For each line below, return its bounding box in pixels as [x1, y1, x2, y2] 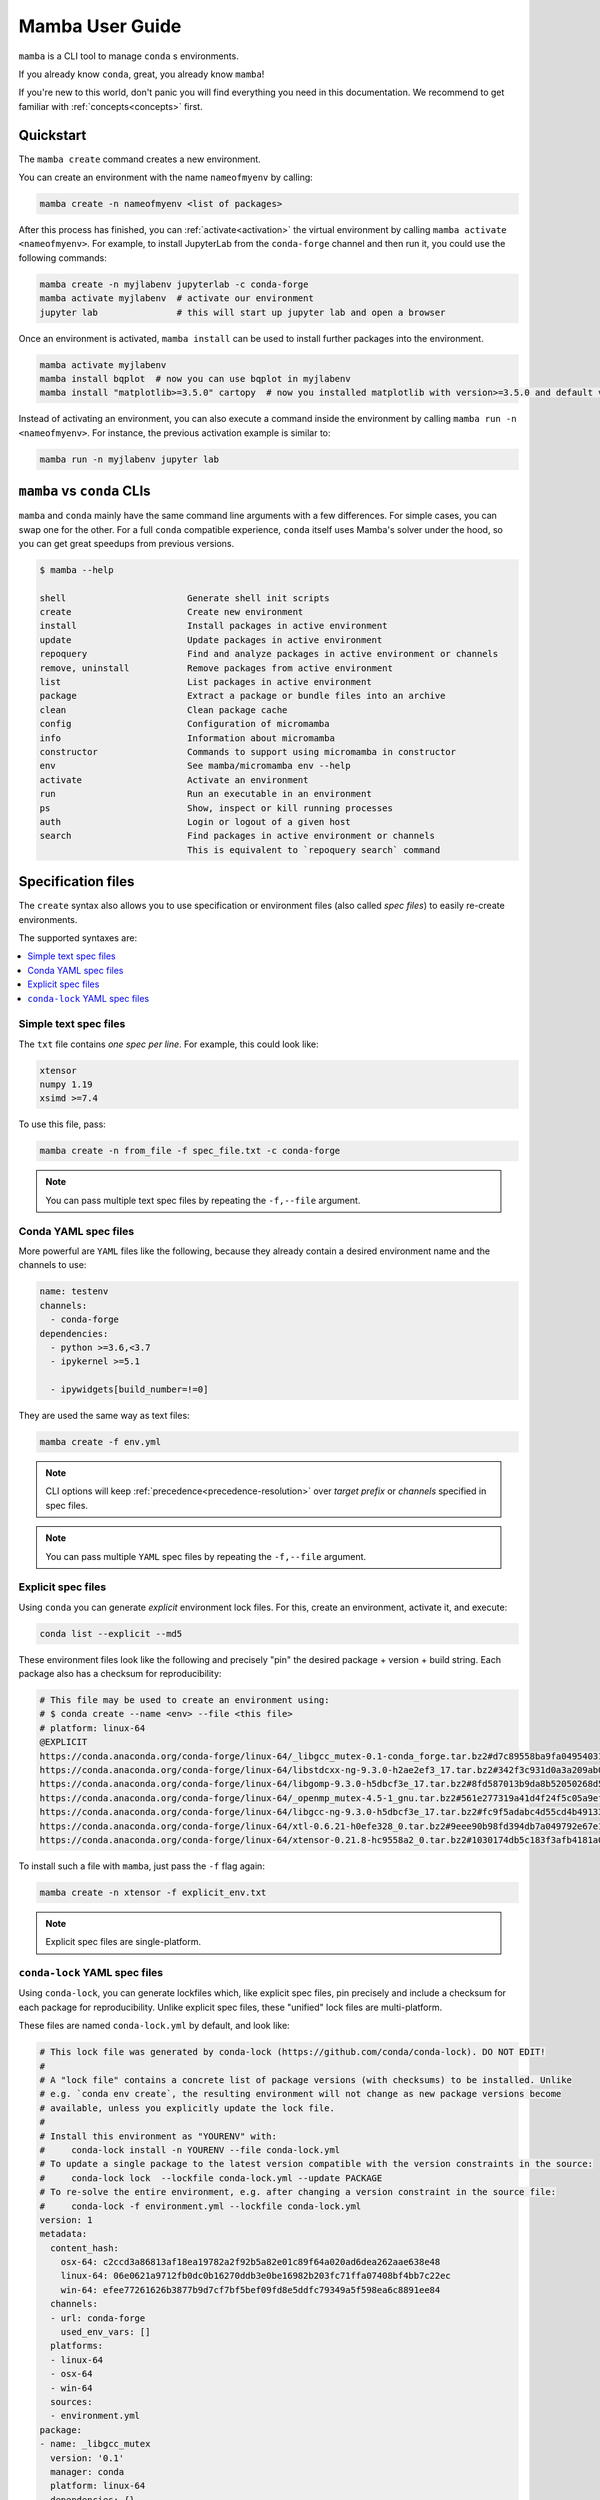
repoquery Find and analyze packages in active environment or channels [39, 648, 499, 660]
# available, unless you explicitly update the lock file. [39, 2102, 335, 2114]
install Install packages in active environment [39, 620, 388, 632]
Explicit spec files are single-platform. [45, 1936, 202, 1948]
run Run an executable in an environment [39, 788, 372, 800]
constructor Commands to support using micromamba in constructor [39, 746, 457, 757]
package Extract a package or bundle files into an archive [39, 690, 446, 702]
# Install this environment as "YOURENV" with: [39, 2130, 277, 2142]
